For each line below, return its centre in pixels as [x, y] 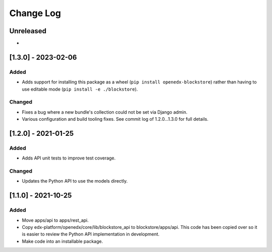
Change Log [35, 13]
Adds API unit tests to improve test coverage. [69, 158]
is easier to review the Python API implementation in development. [91, 234]
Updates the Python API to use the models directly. [75, 181]
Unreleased [28, 31]
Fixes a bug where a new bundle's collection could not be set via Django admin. [105, 112]
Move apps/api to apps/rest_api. [55, 220]
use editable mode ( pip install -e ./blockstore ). [80, 89]
